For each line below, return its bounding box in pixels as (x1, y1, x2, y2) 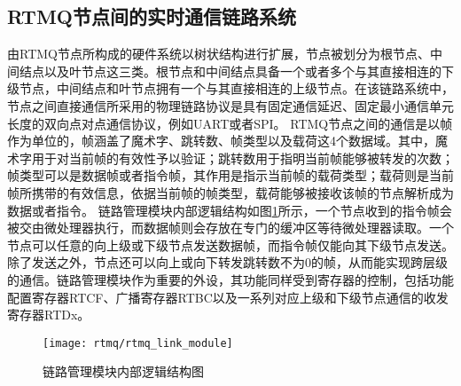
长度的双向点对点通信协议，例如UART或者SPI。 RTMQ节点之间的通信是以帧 (7, 114, 453, 132)
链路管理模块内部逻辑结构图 (43, 362, 204, 381)
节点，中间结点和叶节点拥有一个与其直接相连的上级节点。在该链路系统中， (19, 79, 454, 98)
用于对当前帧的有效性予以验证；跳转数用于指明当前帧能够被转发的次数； (31, 148, 454, 167)
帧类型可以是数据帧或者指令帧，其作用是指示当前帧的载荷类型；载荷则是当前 (7, 166, 454, 185)
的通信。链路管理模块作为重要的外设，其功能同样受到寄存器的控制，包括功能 (7, 270, 454, 288)
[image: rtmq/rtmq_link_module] (43, 336, 233, 350)
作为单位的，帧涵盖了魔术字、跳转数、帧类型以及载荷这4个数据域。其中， (7, 131, 435, 150)
